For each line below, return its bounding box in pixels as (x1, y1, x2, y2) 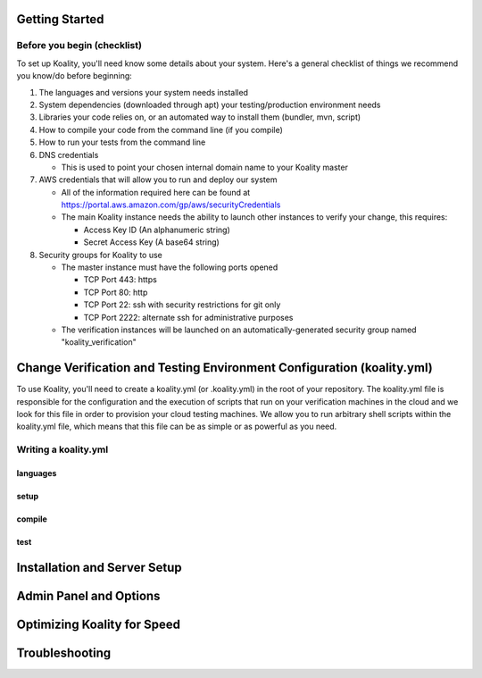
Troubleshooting (16, 645, 112, 660)
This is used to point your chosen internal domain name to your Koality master (61, 162, 348, 172)
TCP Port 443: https (83, 274, 158, 285)
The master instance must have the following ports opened (61, 262, 278, 272)
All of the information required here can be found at (61, 187, 251, 197)
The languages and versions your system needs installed (38, 87, 249, 97)
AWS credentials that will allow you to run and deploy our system (38, 174, 278, 185)
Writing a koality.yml (16, 443, 109, 456)
